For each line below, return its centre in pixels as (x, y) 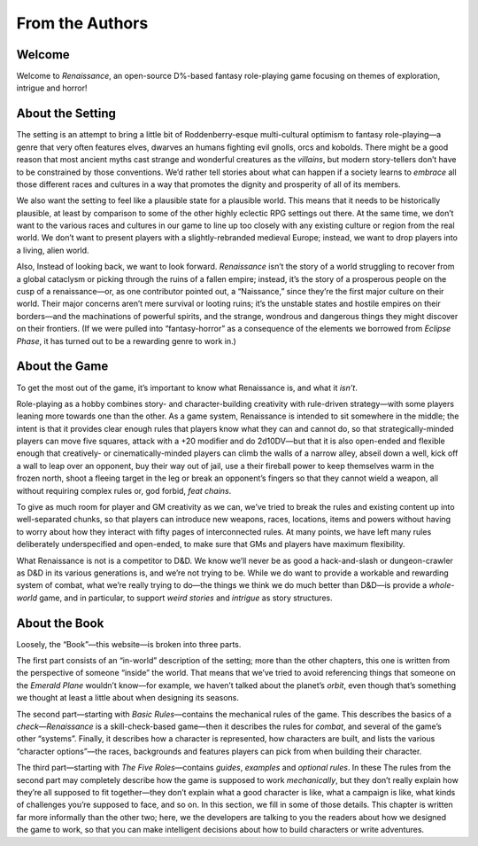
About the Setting (66, 114)
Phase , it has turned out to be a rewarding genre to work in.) (126, 341)
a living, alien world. (53, 250)
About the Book (60, 623)
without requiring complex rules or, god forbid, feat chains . (124, 490)
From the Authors (82, 23)
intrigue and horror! (52, 88)
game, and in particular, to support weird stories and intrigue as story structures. (186, 598)
